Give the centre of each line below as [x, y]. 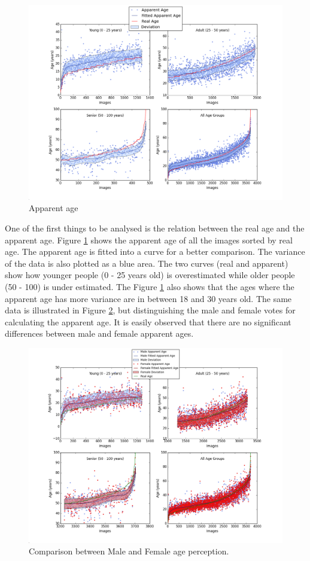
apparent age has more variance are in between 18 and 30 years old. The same [148, 298]
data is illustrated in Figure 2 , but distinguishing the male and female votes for [150, 310]
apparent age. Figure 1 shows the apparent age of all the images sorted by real [149, 240]
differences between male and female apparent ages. [99, 333]
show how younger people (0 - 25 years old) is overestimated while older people [150, 275]
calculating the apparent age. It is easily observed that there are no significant [148, 321]
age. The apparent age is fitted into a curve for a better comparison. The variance [155, 251]
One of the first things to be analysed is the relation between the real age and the [155, 228]
